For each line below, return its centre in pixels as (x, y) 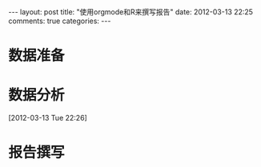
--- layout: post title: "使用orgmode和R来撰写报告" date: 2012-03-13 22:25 (131, 12)
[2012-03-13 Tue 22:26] (48, 118)
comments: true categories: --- (60, 21)
